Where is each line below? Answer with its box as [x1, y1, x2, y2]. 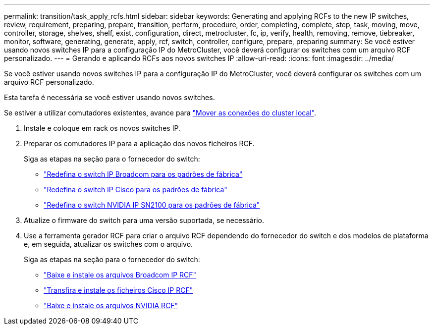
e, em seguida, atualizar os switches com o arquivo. [24, 240, 193, 248]
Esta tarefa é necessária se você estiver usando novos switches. [4, 93, 215, 102]
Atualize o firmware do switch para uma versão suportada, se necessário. [24, 216, 265, 224]
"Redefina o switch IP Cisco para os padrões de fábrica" [44, 185, 227, 194]
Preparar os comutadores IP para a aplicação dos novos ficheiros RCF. [24, 139, 255, 148]
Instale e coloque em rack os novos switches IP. [24, 124, 180, 132]
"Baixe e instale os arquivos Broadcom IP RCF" [44, 271, 197, 279]
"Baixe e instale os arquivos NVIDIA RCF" [44, 301, 178, 310]
